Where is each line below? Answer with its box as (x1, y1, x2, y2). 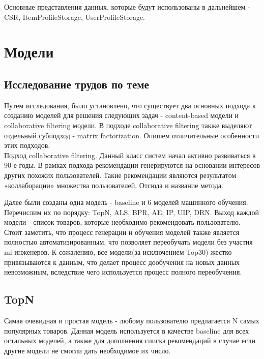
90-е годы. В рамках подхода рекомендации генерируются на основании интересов (4, 160, 260, 170)
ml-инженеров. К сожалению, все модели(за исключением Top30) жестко (4, 247, 232, 257)
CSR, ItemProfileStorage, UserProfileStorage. (4, 11, 145, 22)
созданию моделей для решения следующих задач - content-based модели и (4, 110, 239, 121)
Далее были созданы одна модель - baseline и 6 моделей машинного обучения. (4, 197, 248, 207)
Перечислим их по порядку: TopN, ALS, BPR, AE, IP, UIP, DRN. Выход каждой (4, 206, 259, 217)
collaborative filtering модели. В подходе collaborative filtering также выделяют (4, 119, 252, 130)
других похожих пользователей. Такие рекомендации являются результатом (4, 169, 237, 180)
